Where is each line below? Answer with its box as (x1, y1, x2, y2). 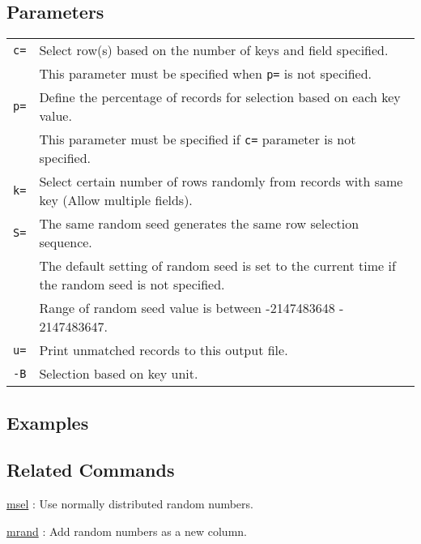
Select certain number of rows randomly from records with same (39, 172, 403, 191)
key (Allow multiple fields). (39, 191, 193, 210)
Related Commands (6, 457, 175, 482)
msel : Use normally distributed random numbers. (6, 495, 253, 512)
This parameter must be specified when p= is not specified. (39, 64, 372, 84)
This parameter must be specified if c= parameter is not (39, 130, 356, 149)
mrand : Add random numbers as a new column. (6, 522, 247, 539)
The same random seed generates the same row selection (39, 214, 359, 233)
